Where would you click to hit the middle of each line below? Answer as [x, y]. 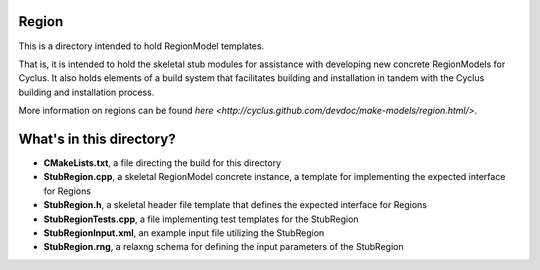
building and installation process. [86, 92]
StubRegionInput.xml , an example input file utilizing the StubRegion [184, 232]
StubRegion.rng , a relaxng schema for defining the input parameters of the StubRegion [223, 247]
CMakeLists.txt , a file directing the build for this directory [162, 162]
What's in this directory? [97, 138]
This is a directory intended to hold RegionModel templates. [141, 46]
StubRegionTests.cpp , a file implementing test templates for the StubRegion [201, 219]
